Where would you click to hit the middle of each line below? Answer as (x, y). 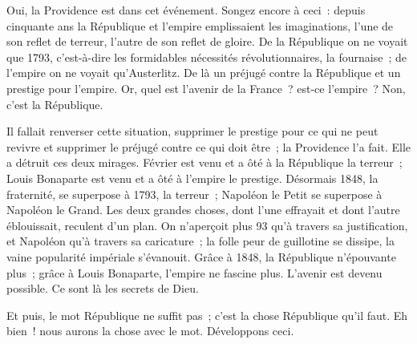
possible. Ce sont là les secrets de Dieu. (103, 288)
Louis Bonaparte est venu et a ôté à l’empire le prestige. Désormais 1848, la (192, 178)
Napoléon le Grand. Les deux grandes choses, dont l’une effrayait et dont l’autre (203, 210)
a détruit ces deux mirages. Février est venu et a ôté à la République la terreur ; (204, 162)
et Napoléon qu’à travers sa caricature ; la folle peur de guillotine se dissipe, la (200, 241)
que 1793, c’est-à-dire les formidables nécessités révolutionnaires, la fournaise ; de (206, 57)
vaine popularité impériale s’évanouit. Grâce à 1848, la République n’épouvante (201, 256)
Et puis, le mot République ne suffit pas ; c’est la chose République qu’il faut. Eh (207, 315)
